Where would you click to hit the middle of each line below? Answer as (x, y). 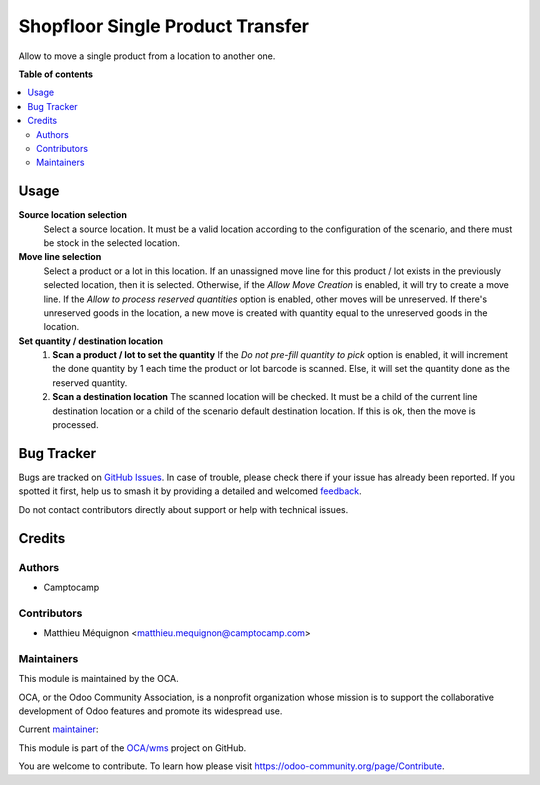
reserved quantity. (90, 382)
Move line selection (60, 257)
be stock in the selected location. (111, 242)
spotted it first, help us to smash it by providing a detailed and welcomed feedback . (190, 491)
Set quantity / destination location (91, 341)
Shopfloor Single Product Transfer (164, 26)
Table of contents (56, 74)
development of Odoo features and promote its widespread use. (150, 711)
